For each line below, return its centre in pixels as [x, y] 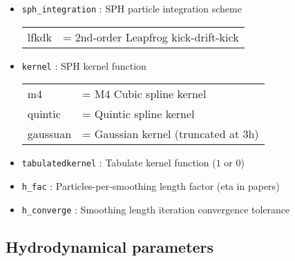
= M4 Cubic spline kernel [144, 94]
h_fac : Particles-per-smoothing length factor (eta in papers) [151, 185]
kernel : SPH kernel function [84, 65]
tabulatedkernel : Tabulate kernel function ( [119, 163]
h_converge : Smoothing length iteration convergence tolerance [156, 209]
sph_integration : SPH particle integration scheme [132, 8]
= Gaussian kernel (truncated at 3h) [171, 134]
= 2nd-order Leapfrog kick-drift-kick [151, 37]
